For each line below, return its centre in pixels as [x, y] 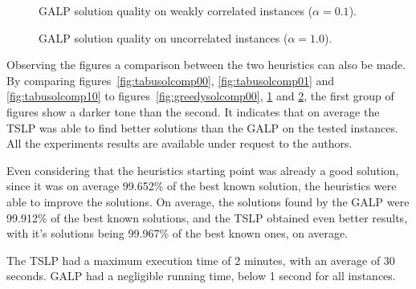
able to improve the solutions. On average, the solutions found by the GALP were [208, 201]
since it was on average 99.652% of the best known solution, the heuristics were [202, 186]
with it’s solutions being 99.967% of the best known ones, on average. [177, 233]
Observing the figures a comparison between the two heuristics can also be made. [206, 65]
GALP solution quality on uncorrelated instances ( [163, 37]
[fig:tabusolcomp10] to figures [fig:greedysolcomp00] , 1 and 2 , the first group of [200, 96]
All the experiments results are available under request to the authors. [179, 143]
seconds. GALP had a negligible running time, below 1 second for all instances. [201, 276]
